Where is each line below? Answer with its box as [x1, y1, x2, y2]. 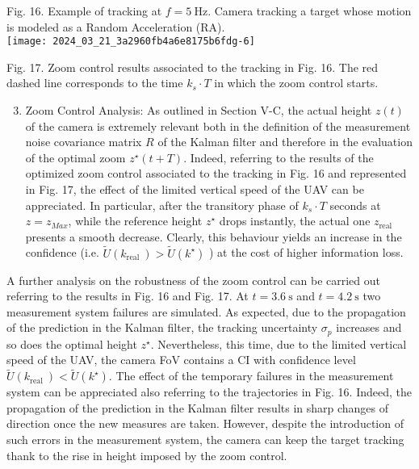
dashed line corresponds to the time [6, 74, 183, 91]
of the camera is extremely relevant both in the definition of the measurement [25, 117, 411, 134]
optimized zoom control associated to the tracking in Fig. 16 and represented [25, 165, 407, 182]
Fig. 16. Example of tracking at [6, 2, 162, 19]
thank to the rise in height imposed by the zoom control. [6, 446, 287, 463]
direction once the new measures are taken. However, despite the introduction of [6, 415, 404, 432]
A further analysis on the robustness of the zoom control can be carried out [6, 271, 381, 288]
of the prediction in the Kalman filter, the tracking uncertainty [6, 319, 318, 336]
